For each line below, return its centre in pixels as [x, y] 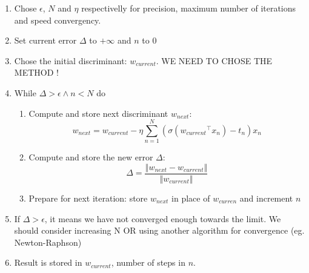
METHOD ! [36, 72]
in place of [191, 198]
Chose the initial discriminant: [71, 60]
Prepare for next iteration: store [88, 198]
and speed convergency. [58, 20]
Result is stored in [48, 262]
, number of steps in [148, 262]
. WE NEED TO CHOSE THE [214, 60]
